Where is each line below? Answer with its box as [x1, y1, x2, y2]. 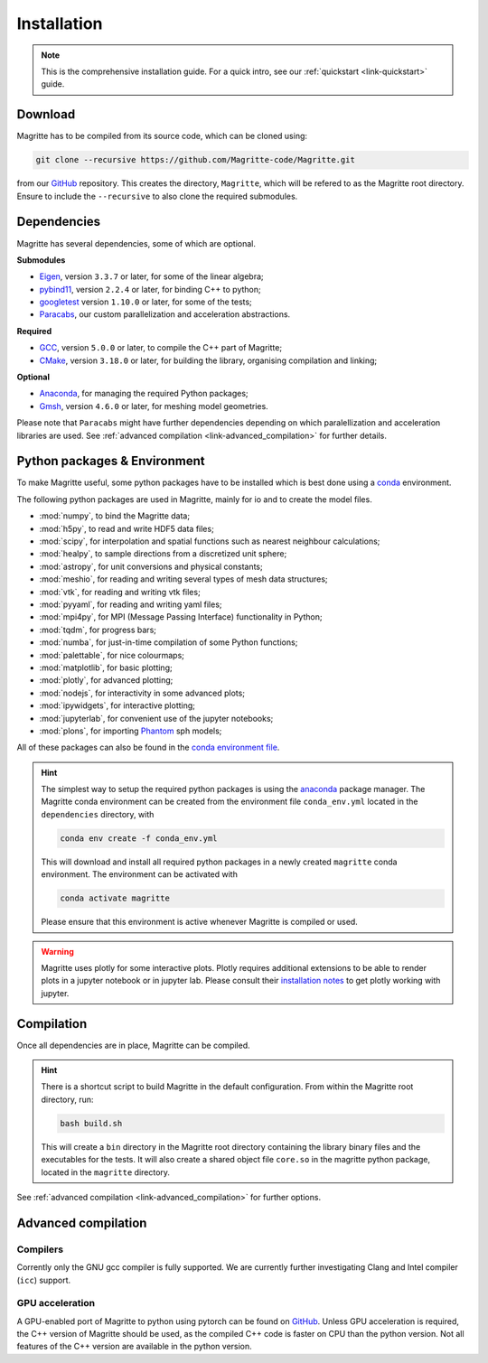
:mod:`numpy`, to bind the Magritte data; [39, 510, 190, 521]
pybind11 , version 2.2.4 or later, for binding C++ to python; [39, 284, 261, 294]
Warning [41, 946, 74, 957]
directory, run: [41, 1094, 94, 1105]
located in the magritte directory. [41, 1166, 171, 1178]
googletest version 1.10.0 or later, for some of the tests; [39, 296, 252, 307]
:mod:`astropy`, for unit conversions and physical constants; [39, 561, 263, 572]
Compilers [16, 1243, 63, 1256]
